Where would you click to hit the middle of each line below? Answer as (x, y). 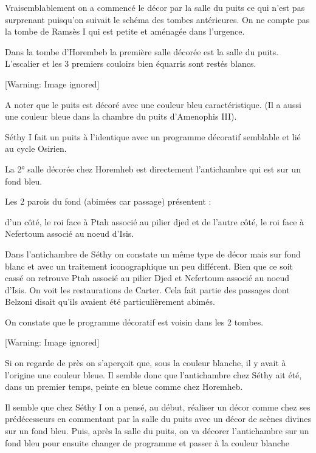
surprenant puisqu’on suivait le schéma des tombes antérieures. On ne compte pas (157, 19)
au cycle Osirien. (36, 148)
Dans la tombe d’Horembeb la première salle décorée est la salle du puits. (142, 51)
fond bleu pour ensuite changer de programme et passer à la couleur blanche (147, 442)
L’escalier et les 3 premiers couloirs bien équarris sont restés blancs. (131, 63)
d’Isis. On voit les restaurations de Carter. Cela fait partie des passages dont (147, 289)
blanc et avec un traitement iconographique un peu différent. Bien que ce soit (149, 266)
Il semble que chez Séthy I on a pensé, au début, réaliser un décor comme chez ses (158, 407)
